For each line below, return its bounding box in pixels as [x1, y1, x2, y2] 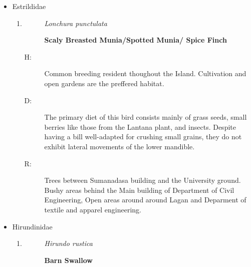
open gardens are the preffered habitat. [44, 78, 164, 88]
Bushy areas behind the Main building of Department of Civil [44, 184, 234, 195]
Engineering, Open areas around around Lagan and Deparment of [44, 194, 246, 205]
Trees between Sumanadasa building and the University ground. [44, 175, 241, 185]
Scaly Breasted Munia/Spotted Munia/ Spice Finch [44, 35, 227, 45]
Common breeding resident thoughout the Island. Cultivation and [44, 68, 246, 79]
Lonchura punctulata [44, 18, 107, 28]
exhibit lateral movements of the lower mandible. [44, 141, 195, 151]
